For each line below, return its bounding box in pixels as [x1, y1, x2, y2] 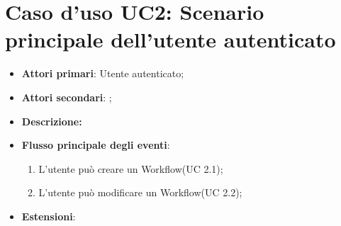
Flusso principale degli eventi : [21, 137, 170, 152]
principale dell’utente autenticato [5, 25, 336, 54]
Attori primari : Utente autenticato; [21, 66, 184, 81]
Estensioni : [21, 208, 76, 223]
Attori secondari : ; [21, 89, 112, 104]
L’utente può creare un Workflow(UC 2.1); [38, 161, 223, 176]
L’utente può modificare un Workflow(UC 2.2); [38, 185, 242, 200]
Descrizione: [21, 113, 82, 128]
